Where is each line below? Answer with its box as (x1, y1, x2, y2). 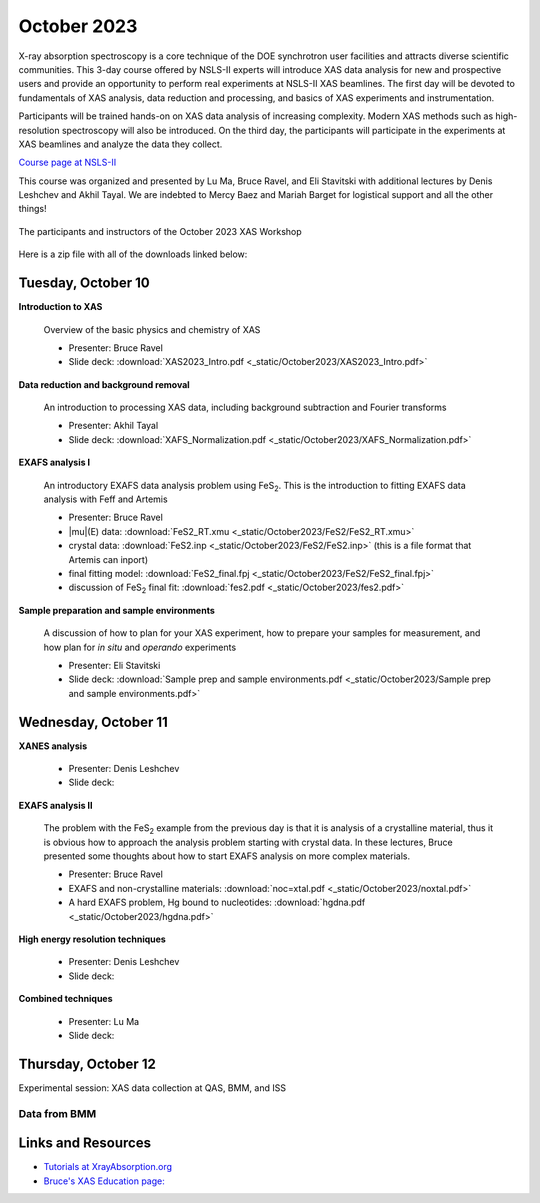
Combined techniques (18, 993, 114, 1005)
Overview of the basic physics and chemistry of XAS (43, 323, 261, 335)
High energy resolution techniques (18, 933, 167, 945)
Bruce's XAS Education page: (43, 1175, 165, 1187)
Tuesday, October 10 (18, 275, 150, 292)
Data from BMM (18, 1106, 97, 1120)
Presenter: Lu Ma (68, 1015, 140, 1027)
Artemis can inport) (68, 553, 149, 565)
